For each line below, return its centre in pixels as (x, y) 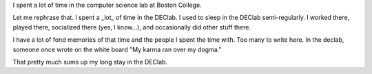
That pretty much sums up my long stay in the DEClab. (90, 62)
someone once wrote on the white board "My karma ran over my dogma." (117, 49)
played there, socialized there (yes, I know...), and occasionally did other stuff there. (132, 27)
